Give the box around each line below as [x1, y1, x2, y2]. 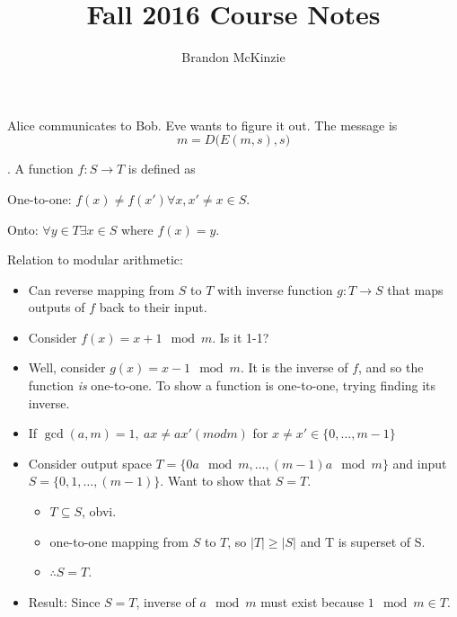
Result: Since [28, 592, 101, 611]
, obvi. [82, 502, 117, 521]
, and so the [358, 358, 424, 377]
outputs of [28, 298, 85, 317]
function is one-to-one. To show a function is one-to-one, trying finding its [28, 376, 436, 395]
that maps [387, 280, 444, 299]
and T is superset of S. [300, 532, 426, 550]
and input [392, 453, 447, 472]
